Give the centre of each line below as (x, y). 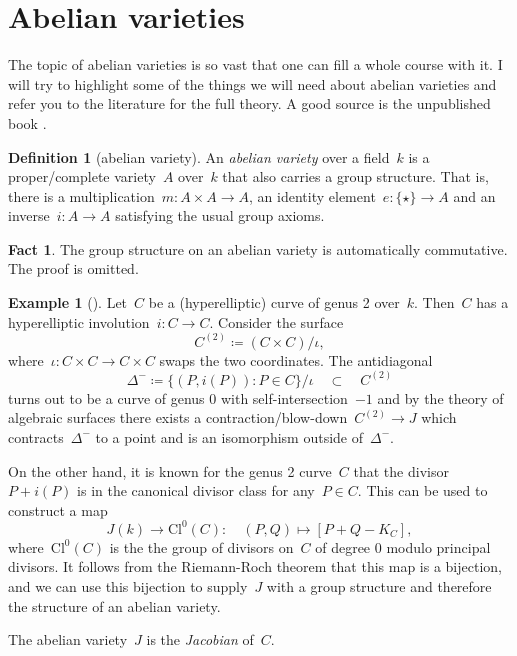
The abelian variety (68, 639)
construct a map (58, 509)
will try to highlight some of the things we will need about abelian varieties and (252, 83)
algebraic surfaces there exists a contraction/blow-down (178, 417)
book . (27, 122)
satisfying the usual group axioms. (220, 215)
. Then (434, 302)
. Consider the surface (276, 321)
